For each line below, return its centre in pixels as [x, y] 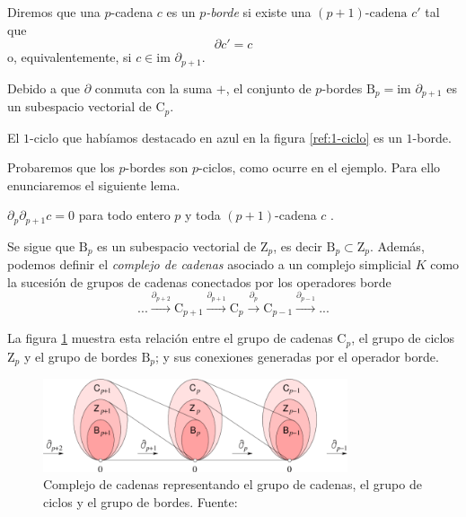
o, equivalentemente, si [70, 57]
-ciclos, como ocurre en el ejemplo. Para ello [320, 167]
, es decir [298, 245]
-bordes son [157, 167]
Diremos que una [54, 12]
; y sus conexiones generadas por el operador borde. [297, 356]
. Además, [397, 245]
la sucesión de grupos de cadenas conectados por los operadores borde [199, 281]
